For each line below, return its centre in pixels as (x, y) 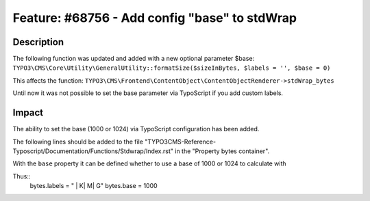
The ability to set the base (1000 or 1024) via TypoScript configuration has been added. (136, 129)
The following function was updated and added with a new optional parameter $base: (134, 59)
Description (38, 42)
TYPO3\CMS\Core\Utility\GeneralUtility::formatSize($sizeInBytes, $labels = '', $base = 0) (172, 68)
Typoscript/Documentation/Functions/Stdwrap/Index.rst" (93, 151)
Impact (28, 113)
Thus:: (22, 176)
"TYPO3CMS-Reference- (180, 142)
